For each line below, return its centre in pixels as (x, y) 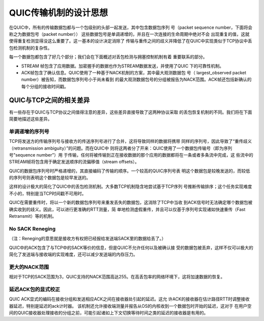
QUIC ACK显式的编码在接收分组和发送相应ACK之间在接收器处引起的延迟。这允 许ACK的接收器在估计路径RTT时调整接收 (129, 299)
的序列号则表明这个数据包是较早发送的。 (50, 178)
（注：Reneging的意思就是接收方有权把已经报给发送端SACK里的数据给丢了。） (88, 239)
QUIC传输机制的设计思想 (58, 13)
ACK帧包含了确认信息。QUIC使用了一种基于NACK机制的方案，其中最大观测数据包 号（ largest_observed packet (134, 72)
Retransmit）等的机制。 (33, 216)
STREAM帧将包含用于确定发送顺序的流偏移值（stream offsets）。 (74, 162)
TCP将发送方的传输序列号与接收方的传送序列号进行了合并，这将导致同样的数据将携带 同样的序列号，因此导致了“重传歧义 (130, 141)
